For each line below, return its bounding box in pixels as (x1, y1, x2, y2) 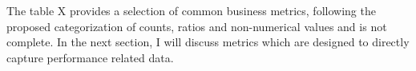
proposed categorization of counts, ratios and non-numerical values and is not (6, 18, 387, 34)
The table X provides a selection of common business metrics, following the (6, 2, 376, 18)
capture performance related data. (6, 49, 174, 65)
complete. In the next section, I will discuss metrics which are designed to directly (6, 34, 410, 50)
